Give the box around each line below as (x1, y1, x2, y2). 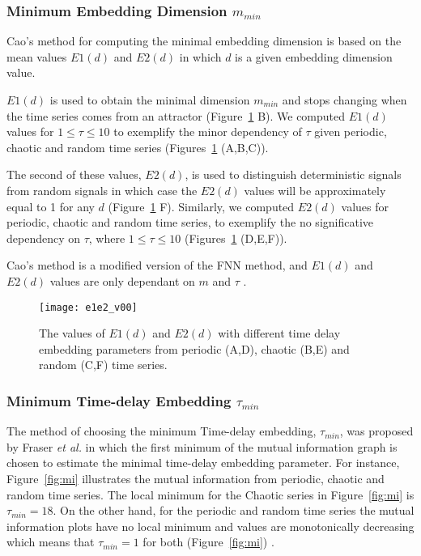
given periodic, (314, 123, 387, 140)
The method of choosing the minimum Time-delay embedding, (6, 422, 317, 439)
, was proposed (339, 422, 414, 439)
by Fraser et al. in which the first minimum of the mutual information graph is (6, 438, 398, 455)
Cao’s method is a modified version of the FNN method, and (6, 257, 308, 274)
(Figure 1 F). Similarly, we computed (108, 197, 295, 214)
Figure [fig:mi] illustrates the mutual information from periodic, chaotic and (6, 469, 385, 486)
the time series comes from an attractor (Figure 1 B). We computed (6, 107, 346, 124)
